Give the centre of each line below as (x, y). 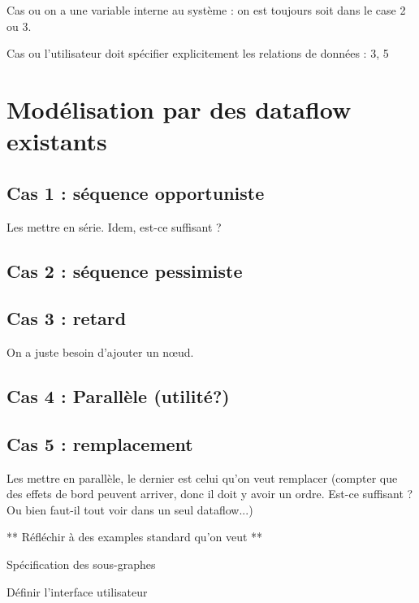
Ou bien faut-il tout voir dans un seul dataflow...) (130, 509)
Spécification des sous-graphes (81, 564)
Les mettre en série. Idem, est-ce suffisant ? (114, 226)
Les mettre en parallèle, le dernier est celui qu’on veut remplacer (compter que (202, 477)
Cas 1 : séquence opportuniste (136, 192)
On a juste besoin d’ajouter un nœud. (100, 352)
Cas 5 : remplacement (100, 443)
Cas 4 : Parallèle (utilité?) (118, 396)
